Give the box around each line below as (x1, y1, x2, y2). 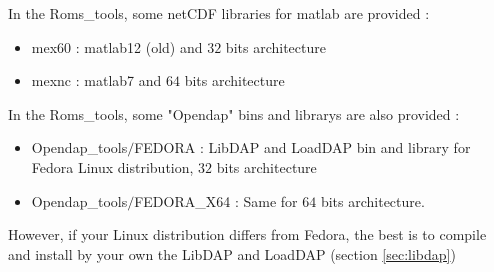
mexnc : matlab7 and (31, 70, 162, 91)
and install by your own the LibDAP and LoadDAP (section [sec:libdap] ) (8, 243, 456, 264)
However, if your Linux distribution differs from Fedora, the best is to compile (8, 224, 487, 245)
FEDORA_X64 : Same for (134, 190, 298, 211)
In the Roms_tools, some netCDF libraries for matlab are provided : (8, 3, 430, 23)
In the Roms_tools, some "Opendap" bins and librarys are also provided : (8, 103, 460, 124)
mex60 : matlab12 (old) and (31, 36, 203, 57)
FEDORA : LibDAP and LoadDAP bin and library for (134, 137, 471, 158)
